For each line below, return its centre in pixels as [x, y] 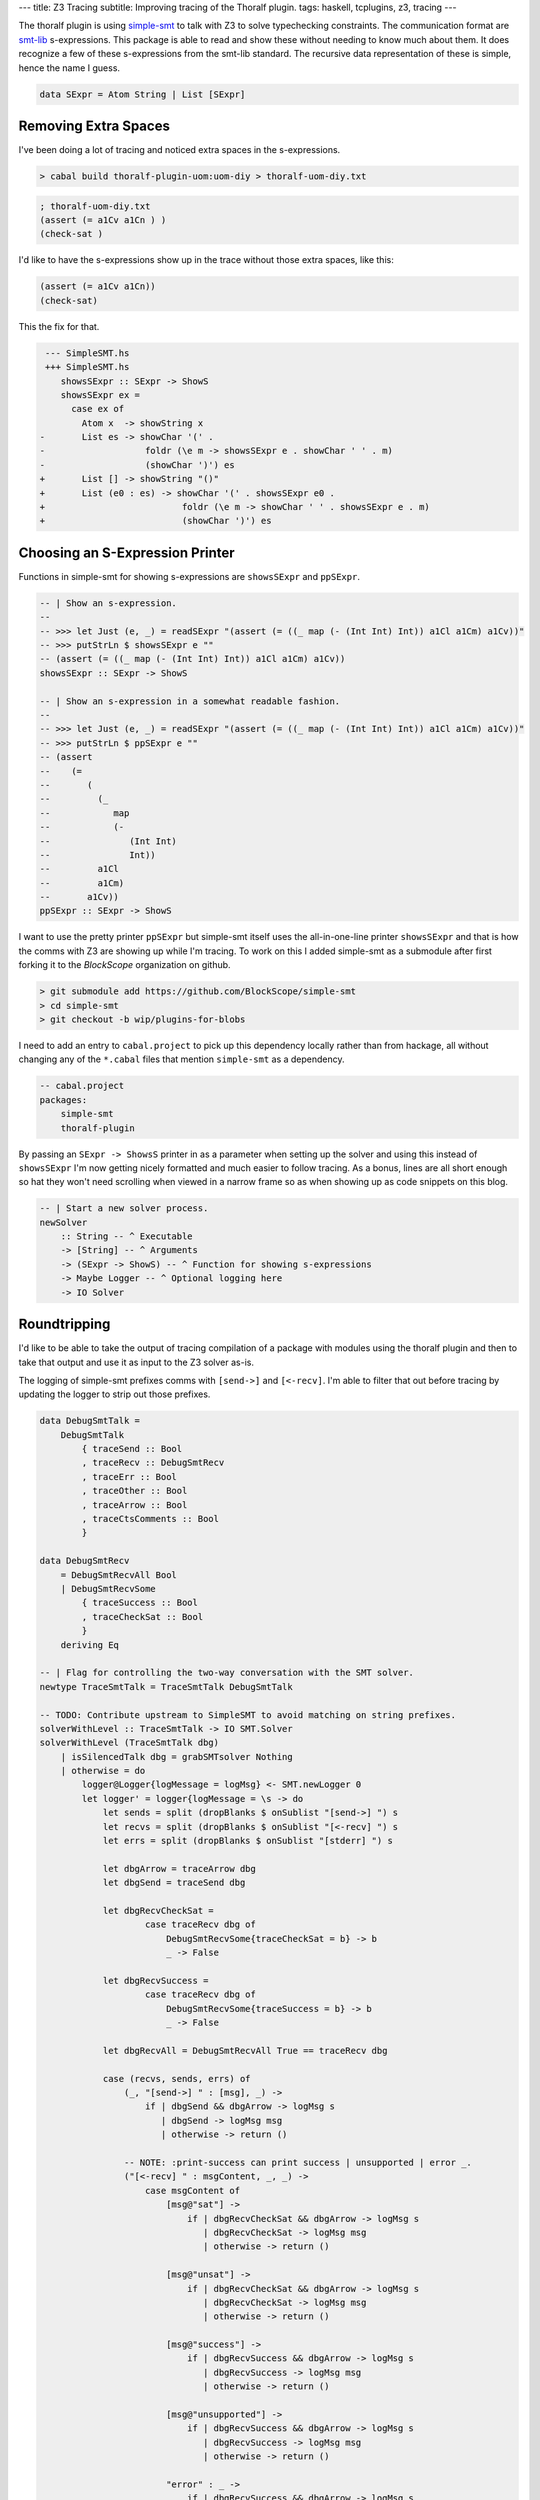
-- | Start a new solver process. [124, 1208]
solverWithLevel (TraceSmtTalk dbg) [129, 1743]
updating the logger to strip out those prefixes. [114, 1394]
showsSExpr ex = [100, 394]
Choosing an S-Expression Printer [126, 552]
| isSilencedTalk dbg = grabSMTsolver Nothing [177, 1756]
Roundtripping [64, 1324]
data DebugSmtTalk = [89, 1421]
